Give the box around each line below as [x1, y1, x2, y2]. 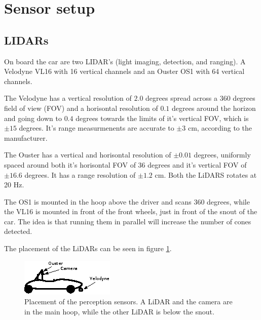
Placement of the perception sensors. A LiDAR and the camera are [24, 296, 233, 307]
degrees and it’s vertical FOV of [147, 159, 247, 170]
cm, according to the [188, 123, 252, 133]
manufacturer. [4, 132, 48, 143]
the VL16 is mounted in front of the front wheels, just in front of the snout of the [4, 206, 257, 217]
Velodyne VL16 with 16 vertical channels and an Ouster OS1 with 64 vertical [4, 66, 245, 76]
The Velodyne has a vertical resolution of [4, 93, 132, 103]
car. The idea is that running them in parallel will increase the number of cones [4, 216, 251, 226]
